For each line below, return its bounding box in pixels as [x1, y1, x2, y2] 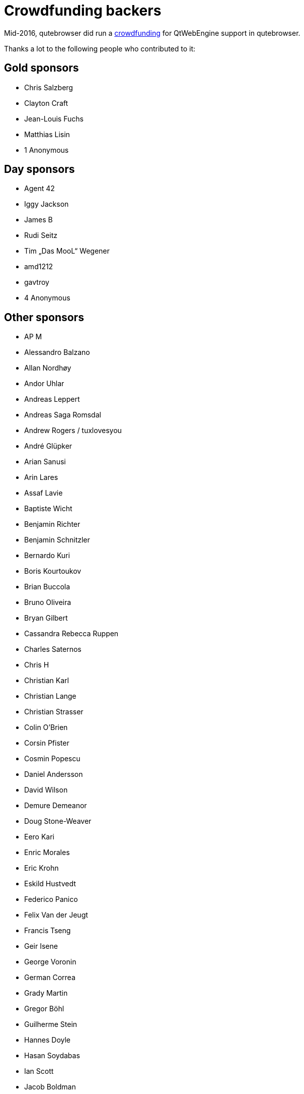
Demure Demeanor [24, 801, 87, 810]
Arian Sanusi [24, 457, 66, 466]
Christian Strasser [24, 707, 84, 716]
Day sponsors [4, 163, 75, 176]
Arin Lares [24, 473, 58, 482]
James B [24, 215, 53, 224]
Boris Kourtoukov [24, 567, 82, 576]
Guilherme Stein [24, 1020, 78, 1029]
